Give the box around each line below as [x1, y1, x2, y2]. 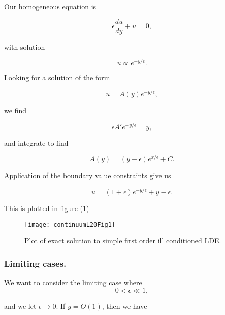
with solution [4, 41, 45, 52]
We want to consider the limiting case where [4, 277, 142, 288]
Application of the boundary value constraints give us [4, 170, 171, 181]
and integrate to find [4, 137, 69, 148]
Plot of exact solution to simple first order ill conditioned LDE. [24, 235, 221, 246]
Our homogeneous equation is [4, 1, 97, 11]
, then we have [102, 300, 147, 311]
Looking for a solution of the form [4, 72, 110, 83]
